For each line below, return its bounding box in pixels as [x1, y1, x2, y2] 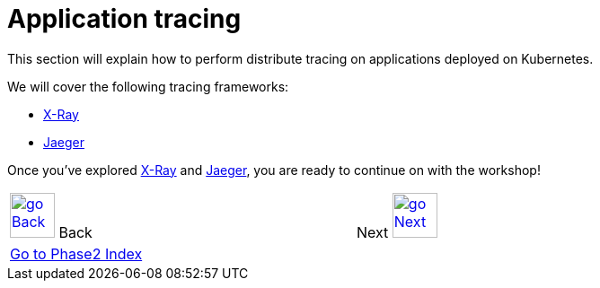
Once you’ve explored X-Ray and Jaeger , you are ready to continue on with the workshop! [7, 161, 541, 178]
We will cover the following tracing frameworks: [7, 78, 289, 94]
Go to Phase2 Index [10, 244, 143, 263]
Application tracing [7, 4, 242, 34]
